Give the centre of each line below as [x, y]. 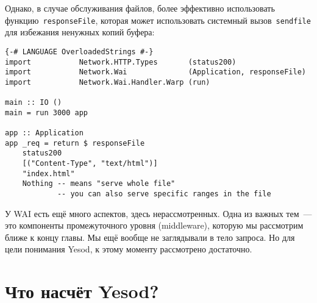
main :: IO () [34, 103]
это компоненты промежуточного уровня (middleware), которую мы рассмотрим [154, 225]
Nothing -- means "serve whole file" [99, 184]
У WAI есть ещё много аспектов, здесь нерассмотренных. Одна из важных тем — [158, 213]
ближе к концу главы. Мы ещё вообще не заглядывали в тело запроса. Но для [150, 237]
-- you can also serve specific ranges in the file [164, 194]
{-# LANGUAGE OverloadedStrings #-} [79, 52]
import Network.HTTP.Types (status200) [121, 62]
